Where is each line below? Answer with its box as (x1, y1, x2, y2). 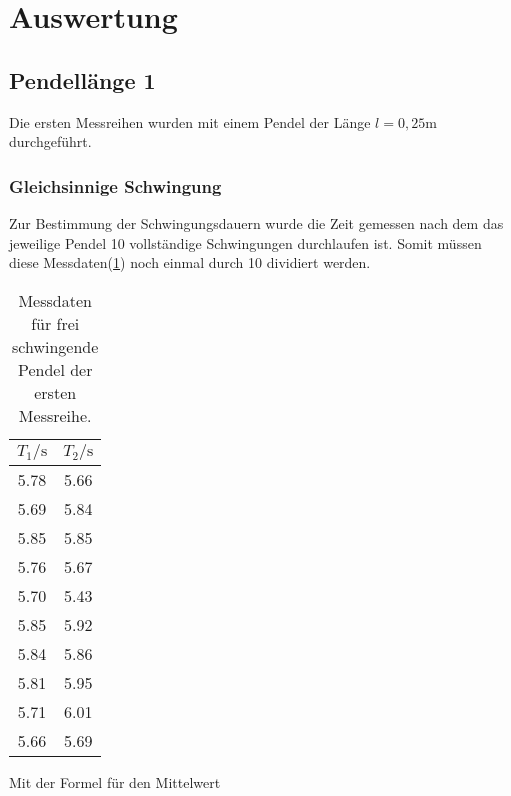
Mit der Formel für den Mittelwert (9, 771, 221, 792)
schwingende (12, 334, 99, 358)
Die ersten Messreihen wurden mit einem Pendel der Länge (9, 111, 371, 132)
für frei (31, 311, 80, 335)
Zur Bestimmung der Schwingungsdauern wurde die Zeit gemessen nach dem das (9, 212, 504, 233)
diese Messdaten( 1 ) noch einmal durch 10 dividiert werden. (9, 252, 371, 273)
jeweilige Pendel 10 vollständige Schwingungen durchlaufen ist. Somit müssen (9, 232, 482, 253)
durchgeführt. (9, 131, 92, 152)
